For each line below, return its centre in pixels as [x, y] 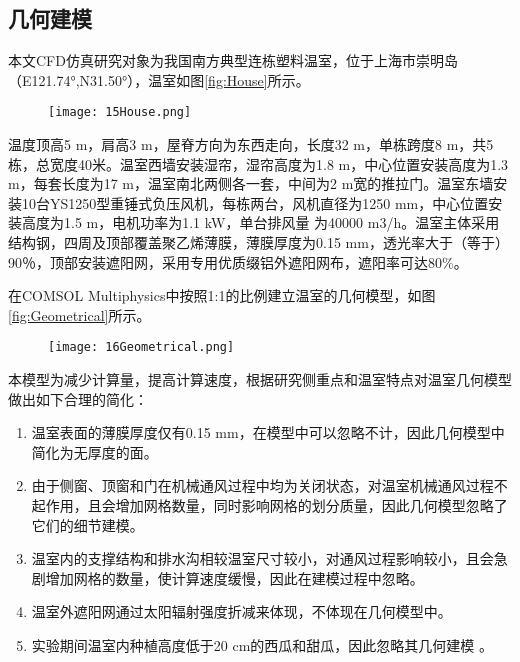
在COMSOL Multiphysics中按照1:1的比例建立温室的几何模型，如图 [222, 295]
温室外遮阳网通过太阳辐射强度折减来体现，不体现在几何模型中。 [241, 611]
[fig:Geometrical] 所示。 [79, 314]
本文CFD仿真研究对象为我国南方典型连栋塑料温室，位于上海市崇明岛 [233, 60]
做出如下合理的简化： [78, 398]
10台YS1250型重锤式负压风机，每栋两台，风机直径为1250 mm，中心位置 [255, 202]
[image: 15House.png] [120, 112]
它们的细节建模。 [87, 524]
